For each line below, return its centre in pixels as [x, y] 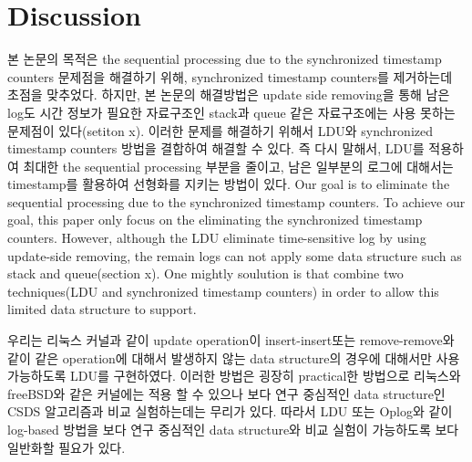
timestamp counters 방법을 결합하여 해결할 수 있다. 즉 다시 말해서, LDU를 [216, 148]
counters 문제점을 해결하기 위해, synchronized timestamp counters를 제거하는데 [230, 76]
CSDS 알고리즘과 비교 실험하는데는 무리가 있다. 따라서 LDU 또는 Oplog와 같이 [230, 411]
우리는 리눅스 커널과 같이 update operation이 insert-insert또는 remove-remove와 [231, 340]
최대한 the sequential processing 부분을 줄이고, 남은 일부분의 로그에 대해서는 [238, 166]
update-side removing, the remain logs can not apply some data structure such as [235, 255]
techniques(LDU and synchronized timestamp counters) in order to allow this [223, 291]
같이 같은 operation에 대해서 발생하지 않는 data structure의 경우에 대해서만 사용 [234, 357]
